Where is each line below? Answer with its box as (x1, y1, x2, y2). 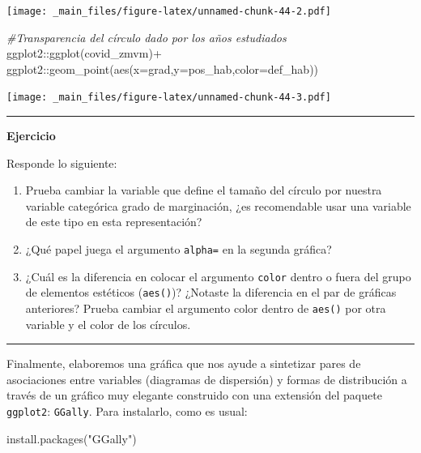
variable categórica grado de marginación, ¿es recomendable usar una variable (25, 197, 411, 214)
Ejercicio (6, 127, 56, 144)
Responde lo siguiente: (6, 154, 117, 171)
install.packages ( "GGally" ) (6, 429, 137, 447)
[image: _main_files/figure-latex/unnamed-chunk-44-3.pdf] (6, 92, 331, 104)
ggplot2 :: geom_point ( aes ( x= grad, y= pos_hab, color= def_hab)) (6, 60, 319, 77)
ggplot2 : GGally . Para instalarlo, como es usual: (6, 403, 248, 420)
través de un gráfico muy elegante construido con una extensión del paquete (6, 387, 382, 404)
